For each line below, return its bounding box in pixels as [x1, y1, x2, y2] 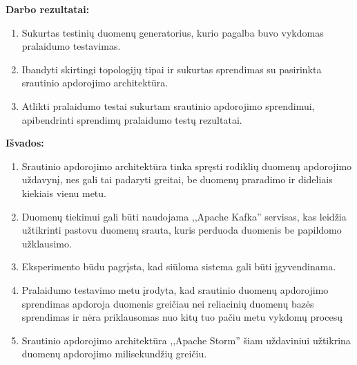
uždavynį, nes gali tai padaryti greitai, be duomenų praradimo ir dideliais [21, 172, 333, 187]
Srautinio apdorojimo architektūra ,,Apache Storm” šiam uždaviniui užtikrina [21, 333, 351, 347]
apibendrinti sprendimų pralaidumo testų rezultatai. [21, 112, 242, 127]
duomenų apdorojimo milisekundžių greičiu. [21, 346, 207, 361]
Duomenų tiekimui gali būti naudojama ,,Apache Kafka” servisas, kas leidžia [21, 209, 347, 223]
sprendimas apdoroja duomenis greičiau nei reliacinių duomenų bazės [21, 296, 314, 310]
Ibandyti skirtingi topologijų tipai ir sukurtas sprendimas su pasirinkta [21, 62, 322, 76]
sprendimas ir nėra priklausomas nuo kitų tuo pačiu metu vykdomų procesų [21, 310, 342, 324]
